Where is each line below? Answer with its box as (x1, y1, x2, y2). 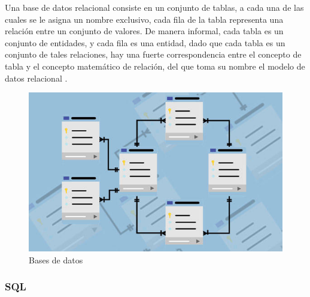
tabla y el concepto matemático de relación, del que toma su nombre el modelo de (5, 59, 305, 72)
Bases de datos (29, 253, 83, 266)
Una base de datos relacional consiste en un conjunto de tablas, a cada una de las (5, 1, 304, 13)
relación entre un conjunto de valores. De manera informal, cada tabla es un (5, 25, 284, 37)
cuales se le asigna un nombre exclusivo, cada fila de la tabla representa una (5, 13, 284, 25)
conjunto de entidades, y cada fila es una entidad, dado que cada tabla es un (5, 36, 285, 49)
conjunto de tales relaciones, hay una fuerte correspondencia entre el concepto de (5, 48, 302, 61)
